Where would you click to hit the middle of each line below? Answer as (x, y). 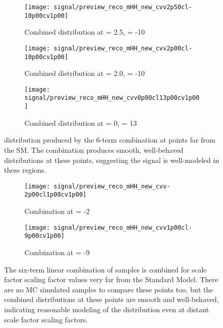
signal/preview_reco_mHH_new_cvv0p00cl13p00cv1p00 (112, 98)
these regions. (25, 170)
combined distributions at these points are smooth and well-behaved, (111, 299)
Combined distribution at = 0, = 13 (81, 122)
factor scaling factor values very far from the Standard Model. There (111, 279)
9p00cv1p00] (45, 236)
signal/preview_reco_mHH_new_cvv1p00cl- (123, 227)
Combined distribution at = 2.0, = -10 (85, 73)
